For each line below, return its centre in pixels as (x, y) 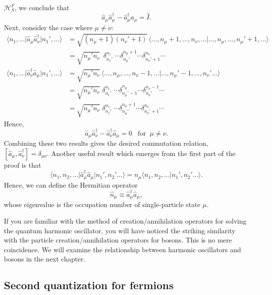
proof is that (23, 165)
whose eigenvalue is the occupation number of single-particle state (102, 204)
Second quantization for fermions (89, 285)
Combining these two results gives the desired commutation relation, (106, 143)
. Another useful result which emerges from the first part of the (141, 153)
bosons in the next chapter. (45, 259)
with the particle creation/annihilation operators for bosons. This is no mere (118, 240)
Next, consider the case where (48, 27)
